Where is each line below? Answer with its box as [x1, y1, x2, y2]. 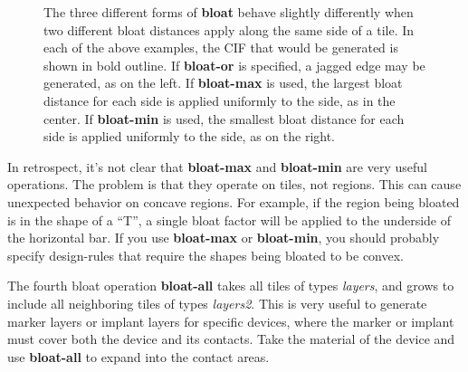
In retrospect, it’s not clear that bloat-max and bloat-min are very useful [7, 157, 427, 176]
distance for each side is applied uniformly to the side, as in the [43, 91, 396, 110]
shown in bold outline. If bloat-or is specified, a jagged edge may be [43, 55, 425, 74]
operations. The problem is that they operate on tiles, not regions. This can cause [7, 175, 462, 194]
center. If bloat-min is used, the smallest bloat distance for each [43, 109, 405, 128]
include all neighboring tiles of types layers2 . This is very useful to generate [7, 293, 427, 312]
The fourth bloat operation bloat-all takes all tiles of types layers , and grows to [7, 276, 454, 295]
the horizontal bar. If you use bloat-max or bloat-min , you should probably [7, 228, 440, 247]
